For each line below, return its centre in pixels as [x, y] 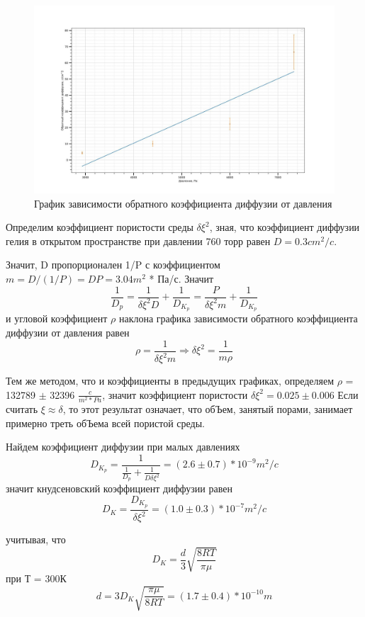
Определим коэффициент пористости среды [100, 227]
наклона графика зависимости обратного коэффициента [238, 318]
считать [22, 408]
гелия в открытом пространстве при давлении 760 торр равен [138, 240]
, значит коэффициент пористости [175, 394]
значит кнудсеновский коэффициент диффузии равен [119, 488]
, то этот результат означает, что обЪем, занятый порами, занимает [208, 408]
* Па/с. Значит [181, 278]
